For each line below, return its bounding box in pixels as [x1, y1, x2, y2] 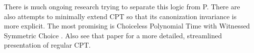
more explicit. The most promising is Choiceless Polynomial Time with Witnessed [4, 21, 250, 31]
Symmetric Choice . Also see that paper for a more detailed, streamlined [4, 30, 222, 40]
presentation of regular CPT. [4, 40, 91, 50]
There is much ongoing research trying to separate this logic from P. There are [4, 1, 240, 11]
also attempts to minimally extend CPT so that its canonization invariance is [4, 11, 237, 21]
